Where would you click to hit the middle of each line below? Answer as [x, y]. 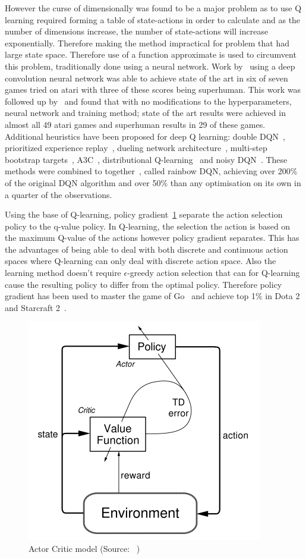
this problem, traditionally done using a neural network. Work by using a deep [150, 66]
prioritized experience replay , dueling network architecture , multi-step [136, 148]
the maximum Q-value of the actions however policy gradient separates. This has [152, 238]
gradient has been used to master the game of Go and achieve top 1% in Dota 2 [152, 296]
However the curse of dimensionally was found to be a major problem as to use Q [153, 8]
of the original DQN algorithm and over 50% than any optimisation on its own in [153, 182]
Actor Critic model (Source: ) [84, 549]
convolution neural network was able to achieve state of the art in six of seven [146, 78]
